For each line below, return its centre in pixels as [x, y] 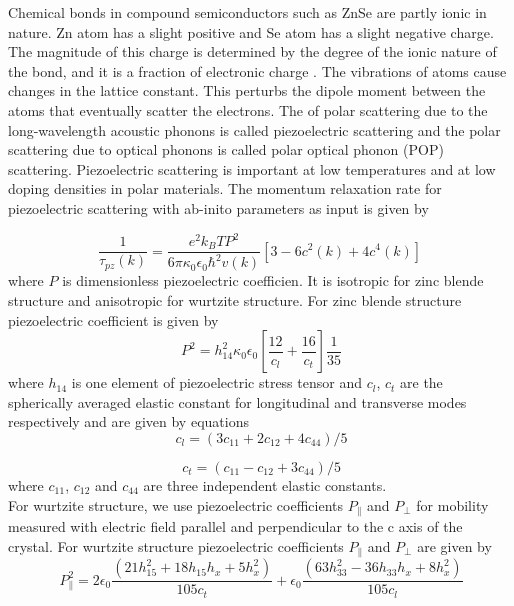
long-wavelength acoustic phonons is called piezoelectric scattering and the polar [254, 129]
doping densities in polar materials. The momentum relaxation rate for [225, 188]
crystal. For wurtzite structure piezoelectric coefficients [176, 545]
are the [421, 382]
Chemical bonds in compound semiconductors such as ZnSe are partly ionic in [247, 12]
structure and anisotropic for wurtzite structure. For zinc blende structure [235, 300]
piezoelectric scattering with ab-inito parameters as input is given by [218, 207]
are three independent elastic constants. [265, 485]
